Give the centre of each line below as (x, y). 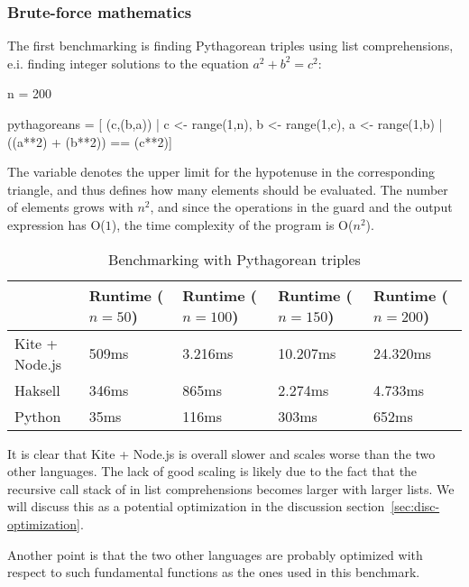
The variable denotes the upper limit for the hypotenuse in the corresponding (221, 172)
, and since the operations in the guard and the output (301, 207)
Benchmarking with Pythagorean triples (234, 259)
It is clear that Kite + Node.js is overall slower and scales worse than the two (221, 453)
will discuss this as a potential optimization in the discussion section (196, 506)
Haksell (37, 390)
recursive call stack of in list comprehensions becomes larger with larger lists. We (231, 488)
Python (38, 416)
